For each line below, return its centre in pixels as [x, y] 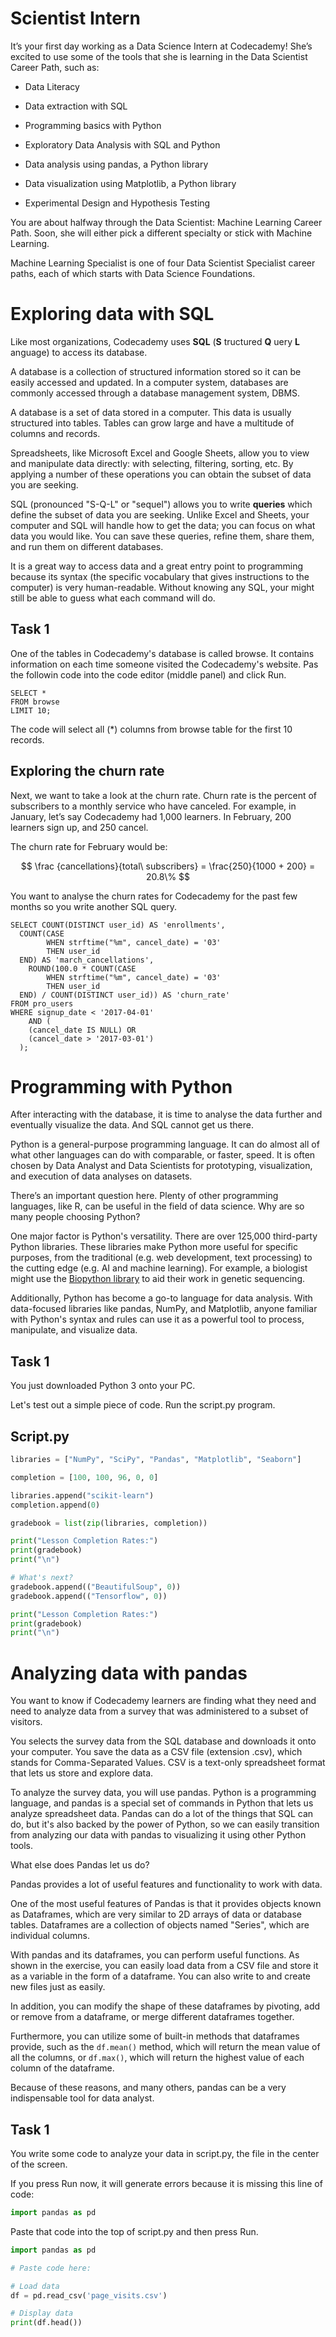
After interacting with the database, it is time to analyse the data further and [166, 1114]
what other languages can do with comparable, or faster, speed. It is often [163, 1155]
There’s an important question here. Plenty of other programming [144, 1196]
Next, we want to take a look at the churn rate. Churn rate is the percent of [164, 795]
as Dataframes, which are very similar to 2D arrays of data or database [156, 1914]
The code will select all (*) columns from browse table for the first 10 [151, 729]
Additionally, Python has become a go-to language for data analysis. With [161, 1298]
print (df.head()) [46, 2323]
